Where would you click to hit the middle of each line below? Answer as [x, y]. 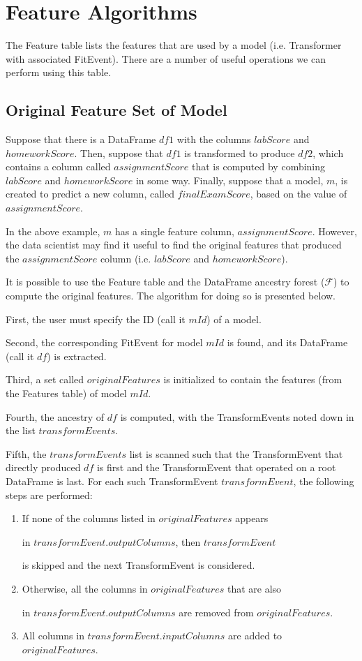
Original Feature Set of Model [116, 110]
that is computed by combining [259, 166]
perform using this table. [59, 72]
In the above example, [53, 231]
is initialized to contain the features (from [253, 379]
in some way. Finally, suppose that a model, [229, 180]
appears [252, 518]
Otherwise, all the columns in [85, 588]
